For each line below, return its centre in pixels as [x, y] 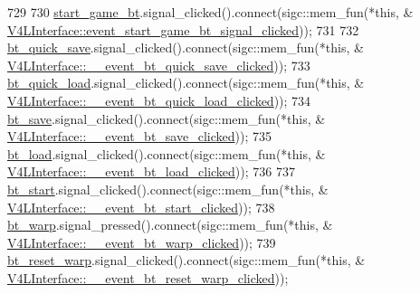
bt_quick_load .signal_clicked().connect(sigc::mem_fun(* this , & [186, 83]
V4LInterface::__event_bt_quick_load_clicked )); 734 [159, 100]
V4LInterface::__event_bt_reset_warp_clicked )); [148, 277]
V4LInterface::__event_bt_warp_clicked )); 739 [142, 242]
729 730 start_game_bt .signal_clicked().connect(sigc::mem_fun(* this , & [210, 12]
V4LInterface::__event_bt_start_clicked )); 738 [141, 207]
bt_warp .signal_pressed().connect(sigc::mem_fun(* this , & [170, 225]
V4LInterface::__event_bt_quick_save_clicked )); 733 [159, 65]
